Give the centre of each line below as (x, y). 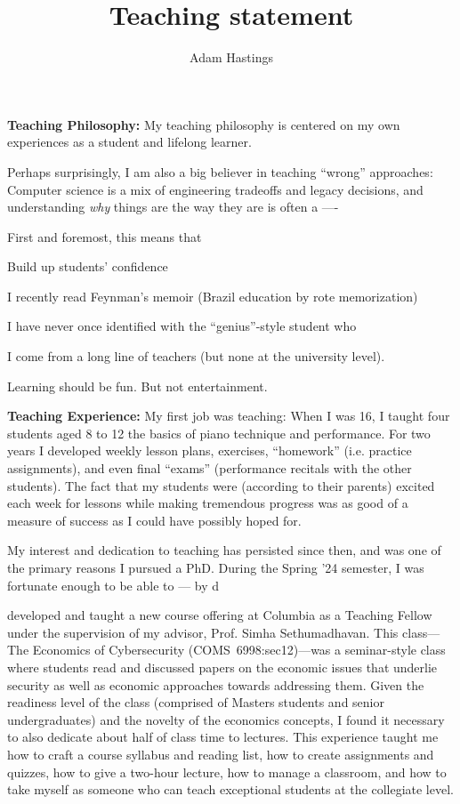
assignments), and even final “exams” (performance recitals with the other (210, 468)
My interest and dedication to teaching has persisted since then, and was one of (224, 550)
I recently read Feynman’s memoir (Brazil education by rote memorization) (213, 296)
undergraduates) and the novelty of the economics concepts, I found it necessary (226, 719)
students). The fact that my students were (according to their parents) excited (221, 485)
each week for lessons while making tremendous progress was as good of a (208, 503)
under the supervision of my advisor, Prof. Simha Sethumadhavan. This (203, 632)
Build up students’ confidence (88, 266)
